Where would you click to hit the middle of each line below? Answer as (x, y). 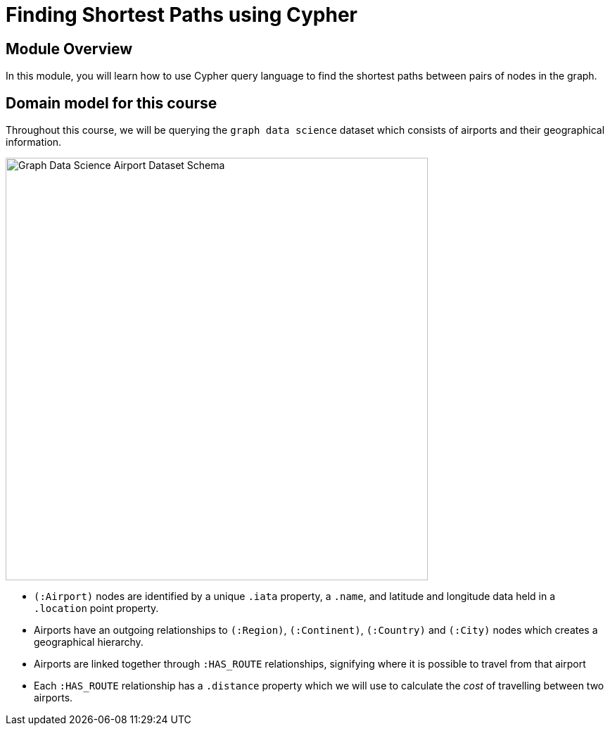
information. (34, 142)
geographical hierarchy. (89, 642)
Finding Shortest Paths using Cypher (182, 15)
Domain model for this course (112, 103)
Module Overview (69, 49)
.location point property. (96, 608)
